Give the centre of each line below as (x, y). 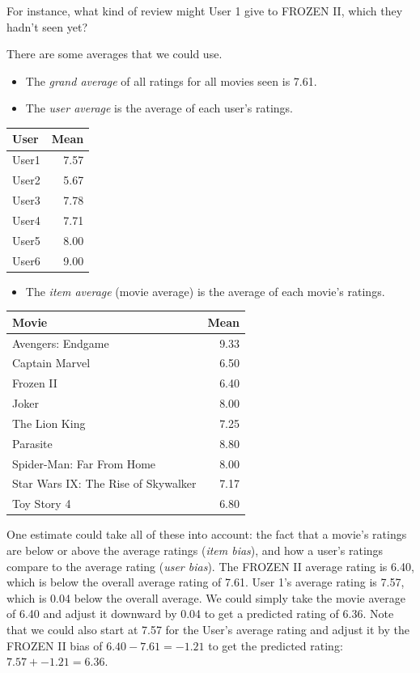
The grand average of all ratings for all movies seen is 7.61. (171, 80)
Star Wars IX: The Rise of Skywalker (104, 483)
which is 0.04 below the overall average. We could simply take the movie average (206, 597)
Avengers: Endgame (61, 343)
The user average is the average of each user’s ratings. (159, 108)
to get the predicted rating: (276, 645)
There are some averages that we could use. (115, 54)
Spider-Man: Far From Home (84, 463)
